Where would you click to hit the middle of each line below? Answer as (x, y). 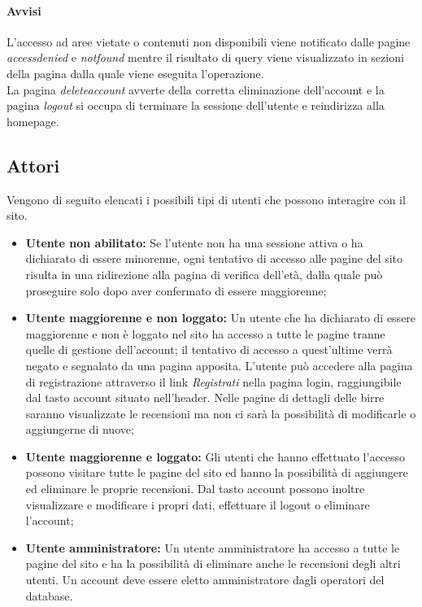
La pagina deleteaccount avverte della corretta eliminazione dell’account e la (196, 89)
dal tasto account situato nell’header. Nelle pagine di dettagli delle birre (205, 397)
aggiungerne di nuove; (80, 429)
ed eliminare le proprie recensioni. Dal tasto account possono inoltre (195, 489)
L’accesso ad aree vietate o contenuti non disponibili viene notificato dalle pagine (209, 41)
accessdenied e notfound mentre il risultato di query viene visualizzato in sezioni (205, 57)
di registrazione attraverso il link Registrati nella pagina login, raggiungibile (213, 381)
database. (49, 595)
